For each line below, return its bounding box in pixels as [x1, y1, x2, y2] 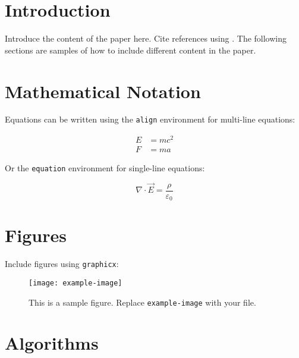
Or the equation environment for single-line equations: [5, 162, 205, 174]
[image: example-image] [29, 278, 122, 287]
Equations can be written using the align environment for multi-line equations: [5, 113, 295, 125]
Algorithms [5, 331, 99, 355]
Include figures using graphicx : [5, 257, 119, 270]
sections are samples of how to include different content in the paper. [5, 43, 256, 56]
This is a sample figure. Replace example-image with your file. [29, 296, 256, 308]
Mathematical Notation [5, 78, 201, 103]
